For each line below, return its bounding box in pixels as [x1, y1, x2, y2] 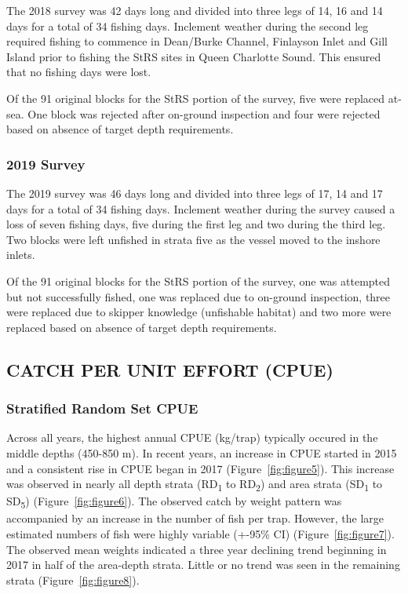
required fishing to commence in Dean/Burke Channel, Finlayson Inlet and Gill [6, 33, 388, 49]
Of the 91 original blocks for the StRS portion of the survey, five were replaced [6, 89, 385, 106]
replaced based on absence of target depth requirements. [6, 319, 277, 335]
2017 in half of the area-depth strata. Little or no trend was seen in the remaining [6, 556, 400, 573]
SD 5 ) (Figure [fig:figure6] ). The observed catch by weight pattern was [6, 493, 342, 512]
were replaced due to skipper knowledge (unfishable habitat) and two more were [6, 304, 392, 320]
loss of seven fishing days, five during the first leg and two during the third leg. [6, 216, 386, 232]
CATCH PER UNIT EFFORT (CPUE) [6, 357, 333, 381]
